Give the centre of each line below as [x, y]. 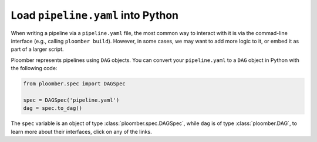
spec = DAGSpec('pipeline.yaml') [71, 100]
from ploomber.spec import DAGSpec [74, 84]
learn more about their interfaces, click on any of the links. [81, 131]
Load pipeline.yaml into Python [95, 15]
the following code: [34, 68]
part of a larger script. [37, 49]
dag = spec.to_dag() [53, 108]
